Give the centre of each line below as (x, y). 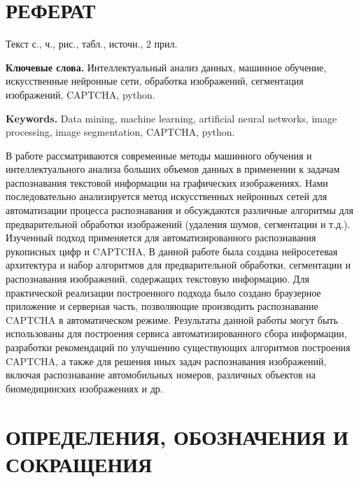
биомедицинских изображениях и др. (84, 388)
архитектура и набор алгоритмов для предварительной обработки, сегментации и (178, 265)
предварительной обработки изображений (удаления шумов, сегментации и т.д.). (178, 224)
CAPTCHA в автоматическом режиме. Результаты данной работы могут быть (172, 319)
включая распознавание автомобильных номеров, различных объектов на (161, 375)
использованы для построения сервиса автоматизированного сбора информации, (176, 333)
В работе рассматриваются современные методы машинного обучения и (159, 155)
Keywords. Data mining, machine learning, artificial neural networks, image (171, 118)
